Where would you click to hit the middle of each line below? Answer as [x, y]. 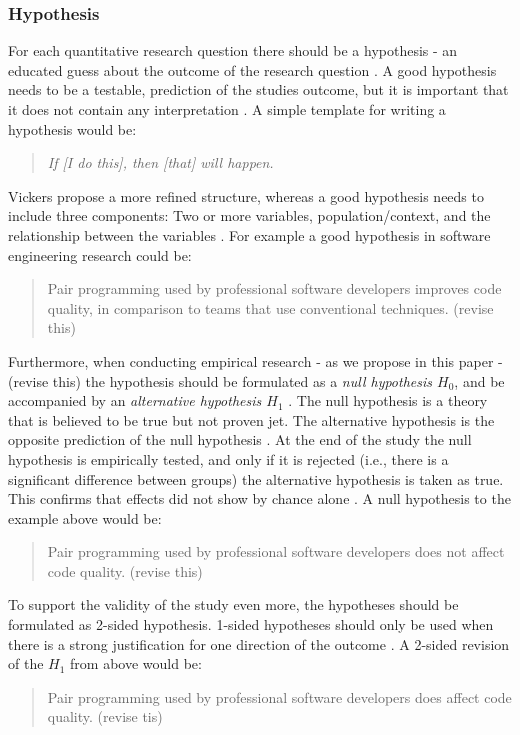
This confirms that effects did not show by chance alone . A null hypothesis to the [259, 498]
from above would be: [136, 663]
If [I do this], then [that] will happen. [160, 162]
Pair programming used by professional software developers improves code [274, 288]
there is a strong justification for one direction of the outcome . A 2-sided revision [259, 643]
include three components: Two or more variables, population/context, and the [249, 215]
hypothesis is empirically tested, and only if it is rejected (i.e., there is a [228, 458]
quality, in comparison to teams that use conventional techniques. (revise [270, 307]
